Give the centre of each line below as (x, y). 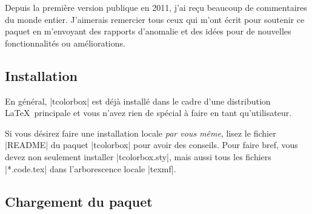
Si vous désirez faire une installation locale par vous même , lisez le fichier (141, 133)
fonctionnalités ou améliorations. (65, 43)
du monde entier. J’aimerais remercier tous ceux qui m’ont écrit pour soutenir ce (155, 19)
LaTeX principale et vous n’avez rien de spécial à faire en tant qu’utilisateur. (148, 113)
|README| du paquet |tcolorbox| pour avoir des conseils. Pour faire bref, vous (151, 145)
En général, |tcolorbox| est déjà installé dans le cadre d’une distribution (138, 101)
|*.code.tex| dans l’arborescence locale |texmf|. (91, 168)
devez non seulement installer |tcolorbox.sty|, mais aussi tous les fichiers (138, 156)
